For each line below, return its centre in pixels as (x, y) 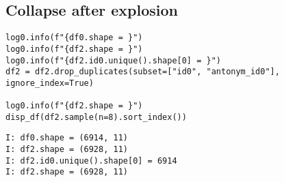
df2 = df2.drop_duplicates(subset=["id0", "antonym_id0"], (143, 72)
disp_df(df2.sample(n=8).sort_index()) (96, 117)
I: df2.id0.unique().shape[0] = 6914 (91, 161)
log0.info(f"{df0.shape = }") (74, 38)
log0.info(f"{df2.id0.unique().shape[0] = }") (113, 60)
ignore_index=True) (50, 83)
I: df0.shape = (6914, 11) (67, 138)
